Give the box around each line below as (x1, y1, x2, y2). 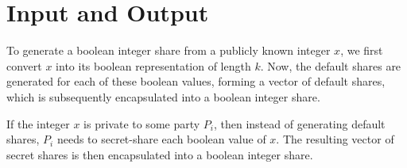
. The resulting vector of (276, 131, 394, 147)
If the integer (6, 115, 70, 132)
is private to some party (83, 115, 200, 132)
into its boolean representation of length (56, 57, 251, 74)
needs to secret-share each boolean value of (56, 131, 266, 147)
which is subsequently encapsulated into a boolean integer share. (6, 88, 320, 105)
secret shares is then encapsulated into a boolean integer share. (6, 146, 313, 162)
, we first (340, 42, 383, 59)
